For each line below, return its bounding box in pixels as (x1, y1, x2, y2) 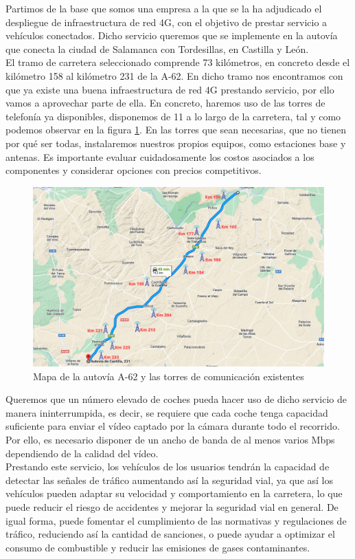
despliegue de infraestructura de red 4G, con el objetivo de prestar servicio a (5, 14, 328, 29)
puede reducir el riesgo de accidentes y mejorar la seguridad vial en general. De (5, 499, 339, 514)
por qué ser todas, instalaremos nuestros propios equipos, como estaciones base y (5, 135, 346, 150)
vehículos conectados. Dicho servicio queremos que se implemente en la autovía (5, 28, 338, 43)
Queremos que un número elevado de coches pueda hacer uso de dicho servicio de (5, 392, 347, 406)
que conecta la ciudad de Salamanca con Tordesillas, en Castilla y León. (5, 41, 309, 56)
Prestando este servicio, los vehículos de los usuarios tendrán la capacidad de (5, 459, 330, 474)
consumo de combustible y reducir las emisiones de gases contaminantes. (5, 540, 310, 554)
